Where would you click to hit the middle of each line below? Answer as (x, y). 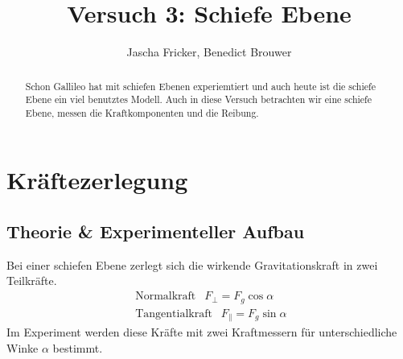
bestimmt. (78, 347)
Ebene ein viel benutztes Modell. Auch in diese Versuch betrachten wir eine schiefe (199, 99)
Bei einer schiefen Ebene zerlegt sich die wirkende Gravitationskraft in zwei (192, 264)
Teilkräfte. (32, 281)
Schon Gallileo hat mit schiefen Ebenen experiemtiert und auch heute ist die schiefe (200, 86)
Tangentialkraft (174, 314)
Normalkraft (166, 297)
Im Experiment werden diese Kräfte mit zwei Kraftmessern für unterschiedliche (202, 332)
